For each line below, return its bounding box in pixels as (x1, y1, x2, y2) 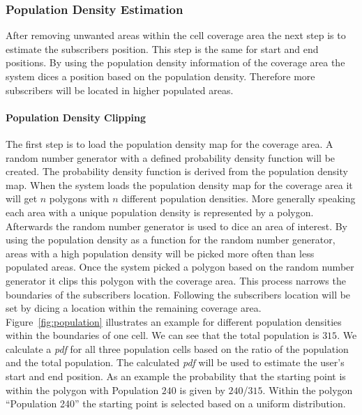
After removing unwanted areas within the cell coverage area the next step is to (6, 28, 346, 43)
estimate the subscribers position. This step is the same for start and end (6, 41, 319, 56)
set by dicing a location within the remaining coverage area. (6, 301, 262, 315)
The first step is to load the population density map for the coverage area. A (6, 136, 333, 151)
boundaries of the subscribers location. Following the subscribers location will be (6, 287, 351, 301)
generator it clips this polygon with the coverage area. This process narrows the (6, 273, 346, 287)
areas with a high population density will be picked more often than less (6, 246, 315, 260)
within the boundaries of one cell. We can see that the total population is (6, 328, 319, 342)
